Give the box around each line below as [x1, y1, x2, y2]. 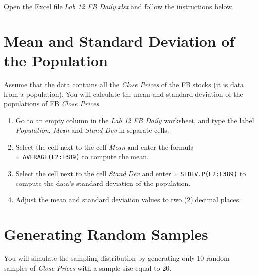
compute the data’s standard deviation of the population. [15, 178, 191, 188]
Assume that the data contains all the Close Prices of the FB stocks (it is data [4, 79, 244, 89]
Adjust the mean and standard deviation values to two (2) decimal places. [15, 194, 241, 205]
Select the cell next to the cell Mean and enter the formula [15, 141, 194, 152]
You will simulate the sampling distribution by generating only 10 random [4, 253, 230, 263]
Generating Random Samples [4, 224, 208, 244]
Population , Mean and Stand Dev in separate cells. [15, 125, 169, 135]
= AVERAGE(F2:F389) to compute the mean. [15, 151, 149, 162]
